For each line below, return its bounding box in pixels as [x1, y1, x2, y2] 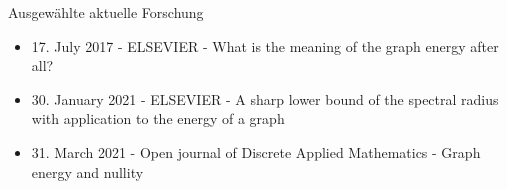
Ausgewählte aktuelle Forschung [8, 2, 204, 22]
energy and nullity [31, 161, 144, 182]
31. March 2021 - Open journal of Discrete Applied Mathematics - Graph [31, 141, 481, 162]
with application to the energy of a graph [31, 108, 285, 129]
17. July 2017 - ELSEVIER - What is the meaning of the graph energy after [31, 35, 499, 56]
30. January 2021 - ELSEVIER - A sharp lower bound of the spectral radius [31, 88, 499, 109]
